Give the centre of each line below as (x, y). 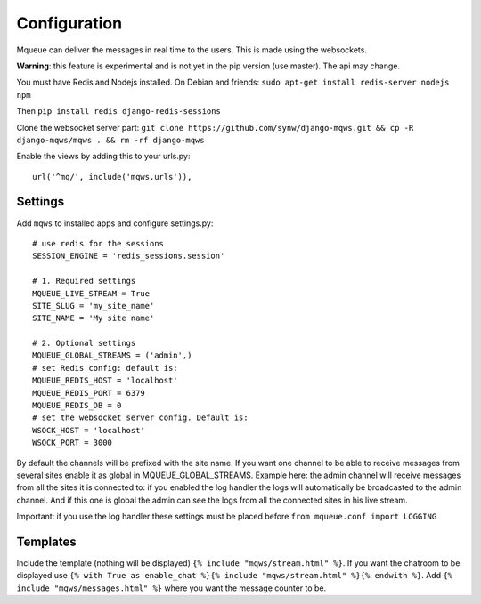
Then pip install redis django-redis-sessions (119, 111)
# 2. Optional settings (84, 343)
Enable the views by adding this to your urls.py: (103, 157)
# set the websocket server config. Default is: (140, 418)
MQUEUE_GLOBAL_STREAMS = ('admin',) (112, 355)
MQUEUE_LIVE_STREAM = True (91, 293)
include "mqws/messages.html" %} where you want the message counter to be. (171, 588)
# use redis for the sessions (98, 243)
